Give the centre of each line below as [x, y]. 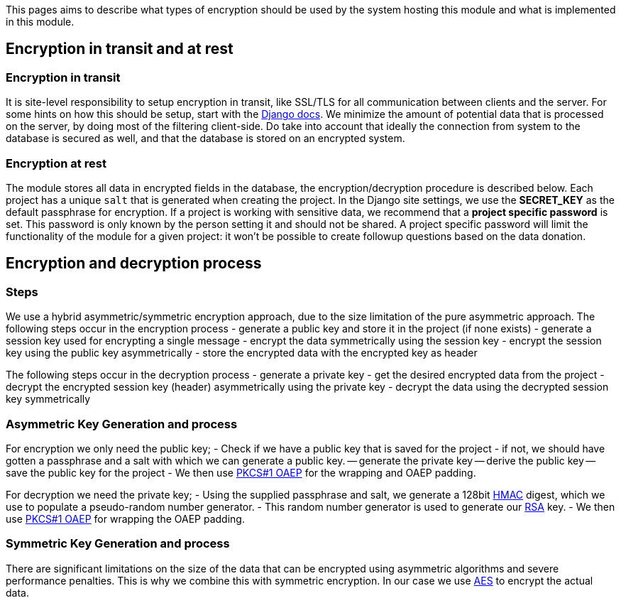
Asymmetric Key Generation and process [122, 424]
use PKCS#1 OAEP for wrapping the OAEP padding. [125, 518]
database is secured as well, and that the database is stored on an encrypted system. [205, 138]
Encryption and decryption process [134, 264]
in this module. [40, 22]
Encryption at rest [56, 163]
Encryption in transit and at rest [120, 49]
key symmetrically [48, 399]
